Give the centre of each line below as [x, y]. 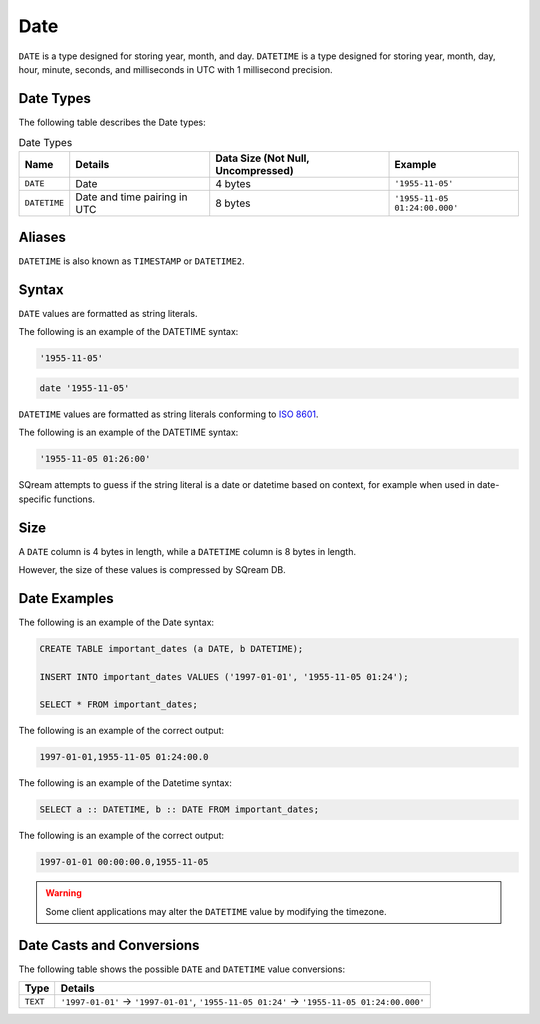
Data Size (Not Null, [262, 158]
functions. [74, 499]
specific [35, 499]
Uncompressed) [254, 170]
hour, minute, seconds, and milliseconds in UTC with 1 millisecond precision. [176, 69]
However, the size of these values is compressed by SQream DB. [152, 570]
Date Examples [66, 598]
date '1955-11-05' [84, 388]
